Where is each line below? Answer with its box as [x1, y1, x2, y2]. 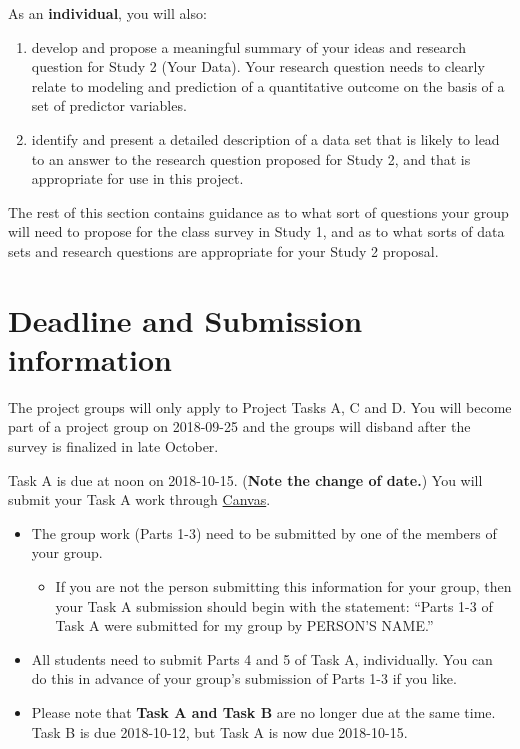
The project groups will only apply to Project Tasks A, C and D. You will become [8, 396, 512, 417]
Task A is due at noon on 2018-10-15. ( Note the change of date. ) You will [8, 469, 483, 490]
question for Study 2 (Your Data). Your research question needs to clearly [31, 56, 485, 77]
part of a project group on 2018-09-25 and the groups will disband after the [8, 416, 471, 437]
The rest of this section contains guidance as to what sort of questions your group [8, 201, 509, 222]
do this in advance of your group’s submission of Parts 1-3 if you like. [31, 668, 457, 689]
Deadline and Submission [8, 299, 363, 340]
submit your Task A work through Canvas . [8, 489, 271, 510]
